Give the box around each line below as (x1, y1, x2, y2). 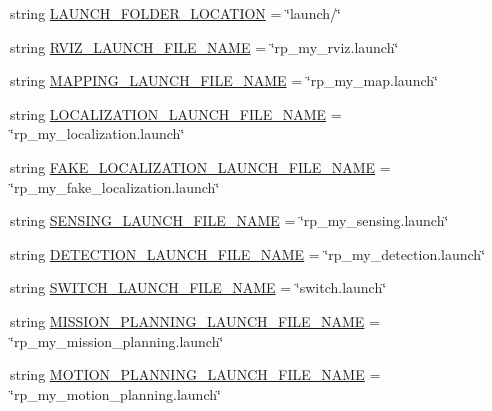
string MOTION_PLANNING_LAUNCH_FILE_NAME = (10, 364, 381, 385)
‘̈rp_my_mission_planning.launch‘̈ (10, 330, 224, 351)
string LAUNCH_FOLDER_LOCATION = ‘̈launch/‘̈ (10, 3, 341, 23)
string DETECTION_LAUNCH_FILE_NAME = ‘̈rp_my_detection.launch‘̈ (10, 243, 486, 264)
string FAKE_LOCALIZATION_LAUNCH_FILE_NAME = (10, 156, 391, 177)
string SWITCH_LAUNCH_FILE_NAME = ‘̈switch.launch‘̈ (10, 277, 387, 298)
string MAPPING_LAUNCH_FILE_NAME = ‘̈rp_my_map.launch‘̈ (10, 70, 438, 91)
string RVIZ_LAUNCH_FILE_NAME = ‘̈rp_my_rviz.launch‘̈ (10, 36, 399, 57)
